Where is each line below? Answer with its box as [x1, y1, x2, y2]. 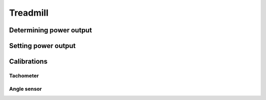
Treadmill [9, 7, 49, 18]
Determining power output [9, 26, 92, 34]
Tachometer [9, 72, 39, 79]
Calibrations [9, 57, 48, 66]
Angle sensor [9, 85, 42, 92]
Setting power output [9, 42, 76, 50]
